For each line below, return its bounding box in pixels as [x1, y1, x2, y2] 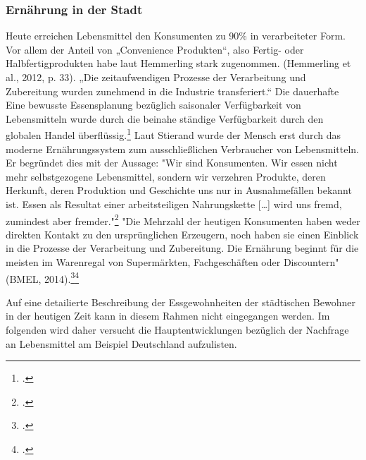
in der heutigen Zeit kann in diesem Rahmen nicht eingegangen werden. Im [6, 308, 330, 323]
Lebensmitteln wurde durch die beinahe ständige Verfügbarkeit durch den [6, 111, 324, 126]
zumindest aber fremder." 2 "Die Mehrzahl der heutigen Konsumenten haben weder [6, 211, 360, 228]
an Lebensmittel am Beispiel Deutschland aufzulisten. [6, 336, 237, 351]
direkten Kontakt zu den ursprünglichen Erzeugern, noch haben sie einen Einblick [6, 226, 359, 241]
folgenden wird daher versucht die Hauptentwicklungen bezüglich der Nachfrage [6, 322, 349, 337]
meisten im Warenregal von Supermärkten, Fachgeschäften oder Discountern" [6, 255, 339, 270]
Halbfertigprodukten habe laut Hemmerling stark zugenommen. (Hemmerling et [6, 56, 351, 71]
